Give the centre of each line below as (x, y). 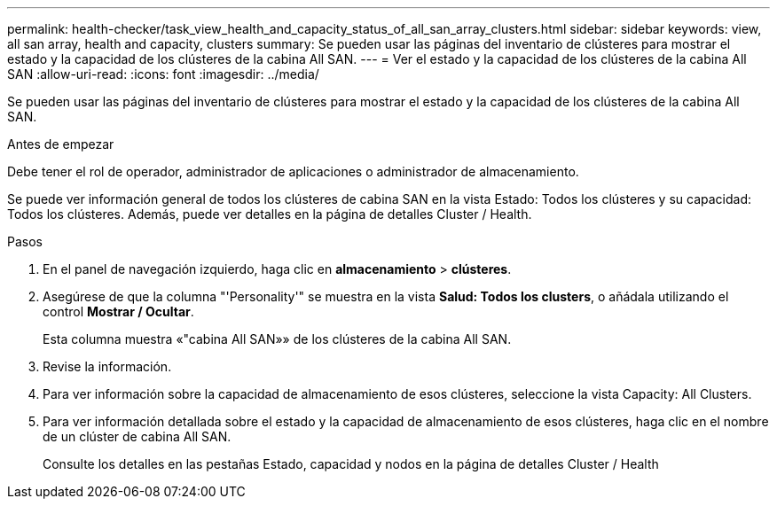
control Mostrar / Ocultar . (118, 311)
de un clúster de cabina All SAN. (137, 436)
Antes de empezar (61, 144)
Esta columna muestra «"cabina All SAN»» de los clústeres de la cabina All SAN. (277, 339)
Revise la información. (107, 366)
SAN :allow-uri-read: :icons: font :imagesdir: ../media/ (163, 74)
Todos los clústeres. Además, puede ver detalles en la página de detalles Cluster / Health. (270, 214)
